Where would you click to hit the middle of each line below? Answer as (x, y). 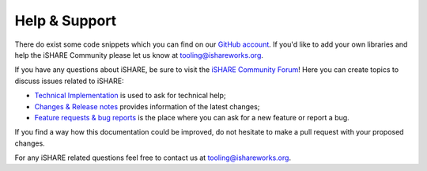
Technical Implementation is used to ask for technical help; (130, 96)
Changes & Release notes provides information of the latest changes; (147, 106)
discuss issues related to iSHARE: (69, 81)
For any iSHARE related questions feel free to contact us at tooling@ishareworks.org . (153, 158)
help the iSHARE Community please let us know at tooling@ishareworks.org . (139, 55)
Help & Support (66, 21)
